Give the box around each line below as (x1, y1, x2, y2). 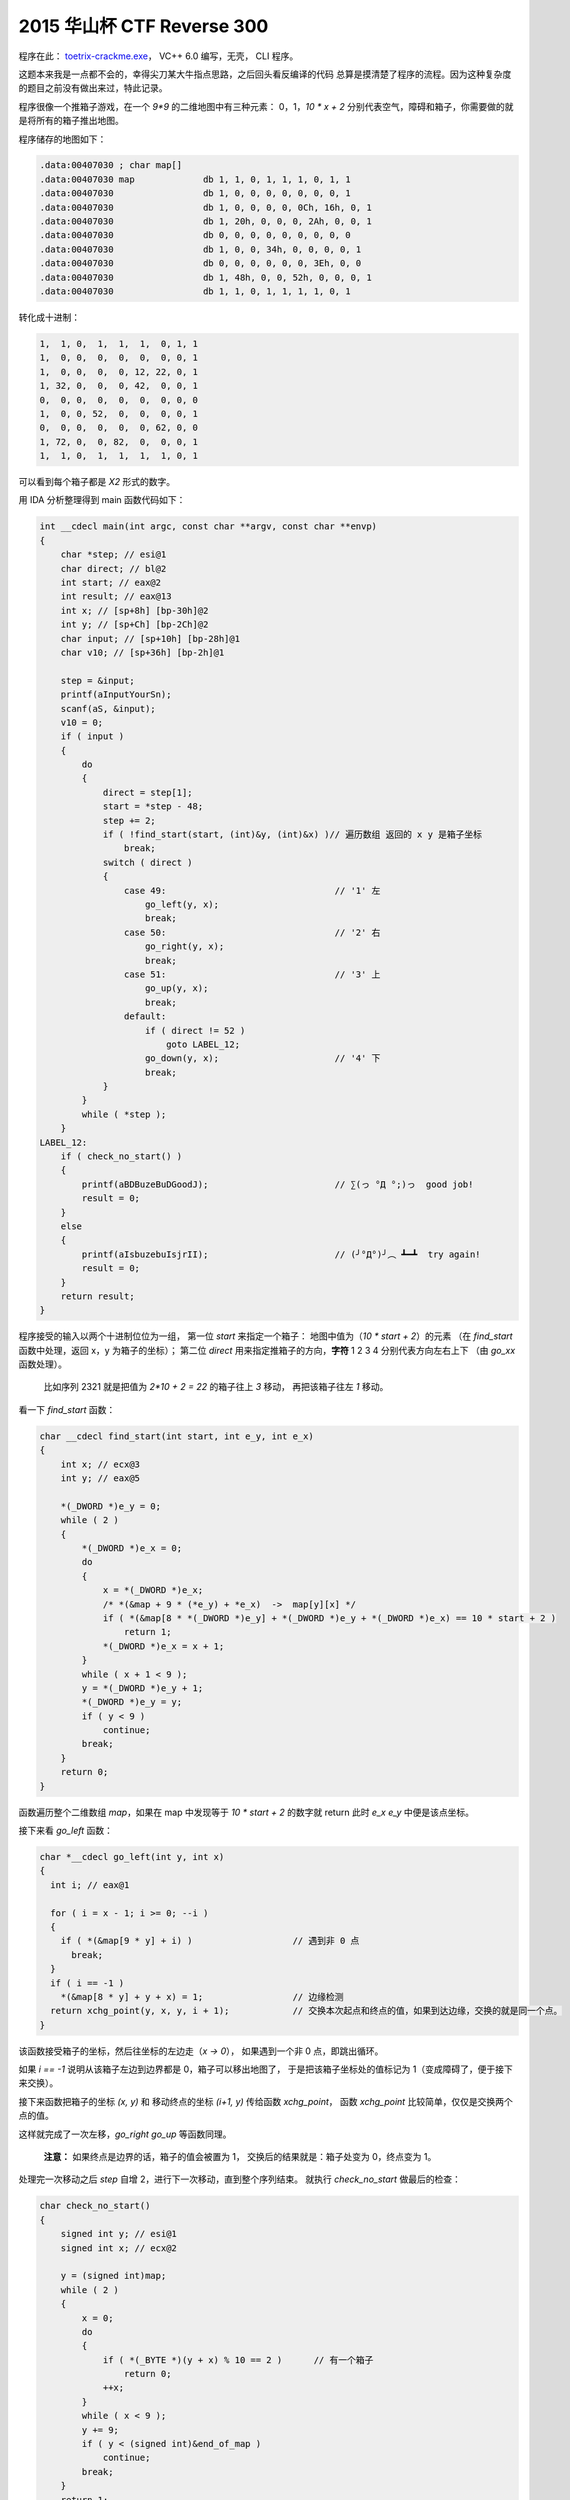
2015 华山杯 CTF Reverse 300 (18, 15, 269, 37)
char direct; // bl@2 (60, 563, 167, 574)
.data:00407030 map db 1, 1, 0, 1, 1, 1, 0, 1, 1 (39, 173, 351, 185)
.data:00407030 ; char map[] (39, 160, 183, 171)
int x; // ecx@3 (60, 1458, 140, 1470)
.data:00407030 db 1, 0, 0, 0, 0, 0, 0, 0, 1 (39, 188, 351, 199)
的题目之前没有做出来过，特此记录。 (18, 82, 168, 94)
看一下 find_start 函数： (18, 1403, 116, 1415)
